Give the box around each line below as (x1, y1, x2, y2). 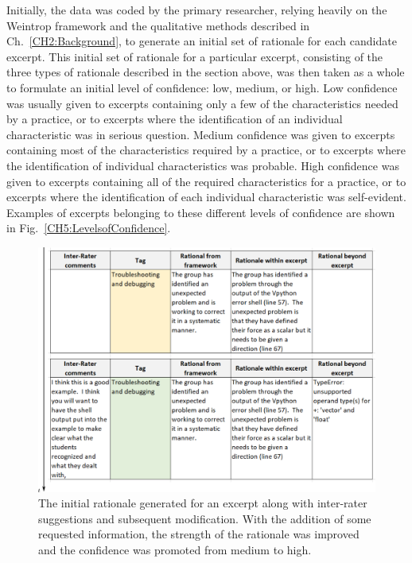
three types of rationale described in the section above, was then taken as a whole (6, 64, 405, 80)
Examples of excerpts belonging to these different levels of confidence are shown (6, 204, 395, 220)
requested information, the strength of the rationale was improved (38, 526, 360, 542)
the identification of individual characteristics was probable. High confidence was (6, 157, 399, 173)
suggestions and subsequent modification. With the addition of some (38, 510, 371, 526)
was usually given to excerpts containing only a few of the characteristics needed (6, 95, 398, 111)
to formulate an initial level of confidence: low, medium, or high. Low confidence (6, 79, 398, 95)
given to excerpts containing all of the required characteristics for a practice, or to (6, 173, 406, 189)
